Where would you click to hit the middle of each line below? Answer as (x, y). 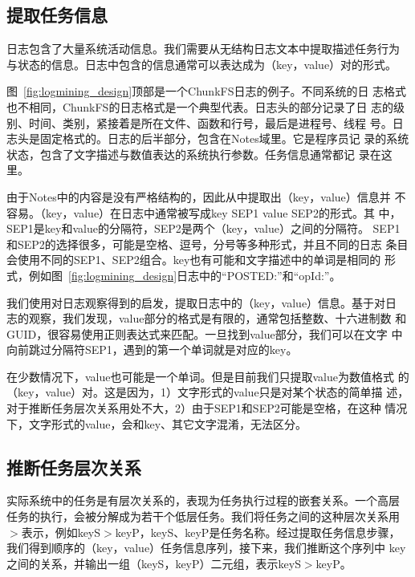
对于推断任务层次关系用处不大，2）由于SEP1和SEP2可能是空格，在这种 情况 (207, 408)
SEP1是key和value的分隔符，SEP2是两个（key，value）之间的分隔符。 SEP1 (203, 228)
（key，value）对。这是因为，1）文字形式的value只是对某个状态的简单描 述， (208, 392)
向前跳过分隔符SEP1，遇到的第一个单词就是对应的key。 (152, 349)
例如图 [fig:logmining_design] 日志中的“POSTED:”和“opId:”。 (185, 275)
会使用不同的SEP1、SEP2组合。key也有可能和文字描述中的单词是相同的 (194, 260)
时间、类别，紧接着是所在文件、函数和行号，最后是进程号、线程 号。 (210, 122)
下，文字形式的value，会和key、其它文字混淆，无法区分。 (157, 423)
